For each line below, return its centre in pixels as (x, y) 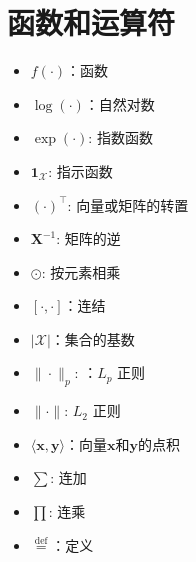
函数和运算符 (91, 22)
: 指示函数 (80, 170)
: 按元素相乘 (81, 271)
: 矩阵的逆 (88, 238)
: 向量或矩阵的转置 (128, 204)
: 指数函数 (120, 137)
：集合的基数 (92, 338)
